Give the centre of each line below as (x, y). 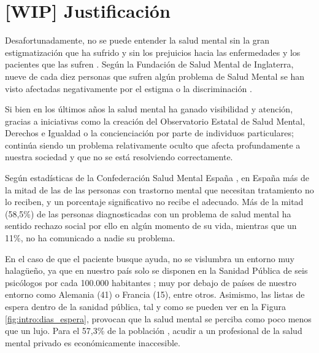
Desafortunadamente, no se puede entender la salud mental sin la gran (137, 40)
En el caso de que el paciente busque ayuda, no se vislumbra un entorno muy (150, 258)
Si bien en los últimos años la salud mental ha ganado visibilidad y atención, (149, 109)
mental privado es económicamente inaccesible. (93, 342)
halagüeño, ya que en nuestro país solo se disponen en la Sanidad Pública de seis (156, 270)
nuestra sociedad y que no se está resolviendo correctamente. (119, 157)
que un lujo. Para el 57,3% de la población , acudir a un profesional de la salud (154, 331)
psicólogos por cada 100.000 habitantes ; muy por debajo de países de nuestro (151, 282)
